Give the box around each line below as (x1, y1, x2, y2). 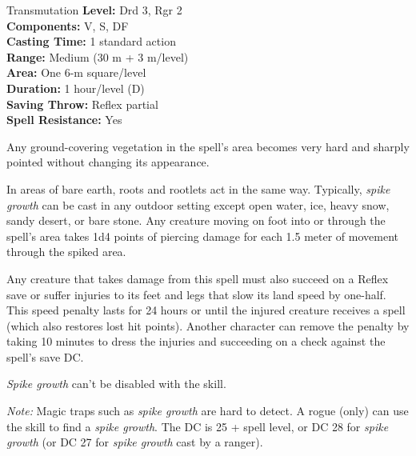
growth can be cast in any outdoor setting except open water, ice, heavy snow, (6, 196, 390, 213)
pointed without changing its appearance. (6, 154, 210, 170)
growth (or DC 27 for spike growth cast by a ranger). (6, 434, 263, 450)
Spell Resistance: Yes (6, 111, 122, 128)
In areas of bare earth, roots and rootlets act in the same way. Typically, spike (6, 180, 390, 197)
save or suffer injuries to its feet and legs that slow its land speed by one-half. (6, 286, 386, 302)
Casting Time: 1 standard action (6, 33, 176, 50)
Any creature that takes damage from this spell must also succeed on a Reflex (6, 270, 389, 286)
